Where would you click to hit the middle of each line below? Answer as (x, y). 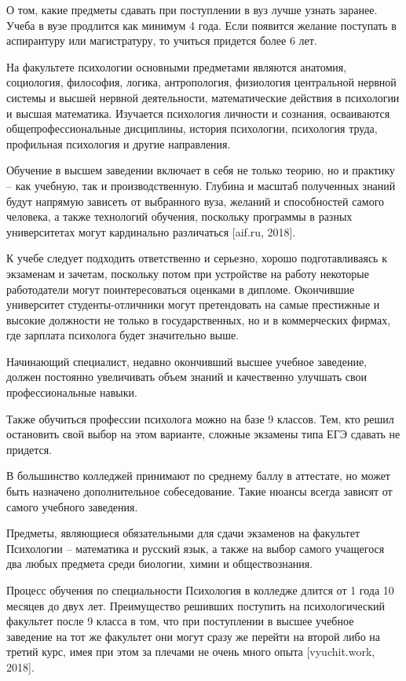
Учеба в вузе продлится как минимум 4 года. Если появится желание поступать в (201, 25)
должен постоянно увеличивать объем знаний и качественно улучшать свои (187, 377)
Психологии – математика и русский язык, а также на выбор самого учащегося (196, 548)
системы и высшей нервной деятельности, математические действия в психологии (203, 97)
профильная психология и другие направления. (119, 143)
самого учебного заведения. (72, 506)
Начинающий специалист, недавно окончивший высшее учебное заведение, (187, 361)
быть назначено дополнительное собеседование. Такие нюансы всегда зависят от (199, 491)
